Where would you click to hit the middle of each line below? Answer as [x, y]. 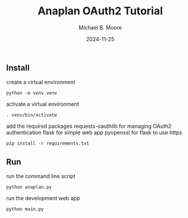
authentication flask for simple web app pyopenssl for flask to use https [94, 133]
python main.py [25, 209]
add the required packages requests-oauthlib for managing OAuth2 [89, 126]
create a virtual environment [41, 82]
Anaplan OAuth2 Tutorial [100, 11]
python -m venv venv [32, 93]
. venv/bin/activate [32, 115]
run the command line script [41, 176]
